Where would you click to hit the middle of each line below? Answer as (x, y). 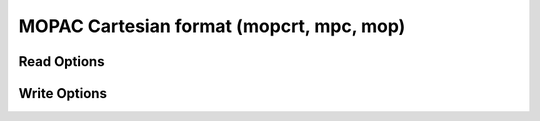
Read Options (61, 61)
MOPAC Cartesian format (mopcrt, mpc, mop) (212, 26)
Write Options (62, 93)
